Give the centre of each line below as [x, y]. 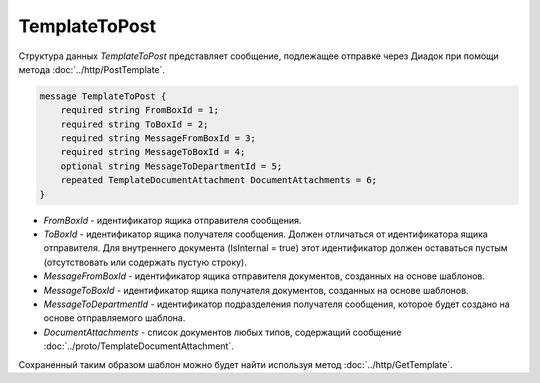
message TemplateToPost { [103, 96]
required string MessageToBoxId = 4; [153, 152]
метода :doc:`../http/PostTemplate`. [91, 69]
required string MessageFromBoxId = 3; [158, 138]
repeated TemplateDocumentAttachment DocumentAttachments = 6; [219, 180]
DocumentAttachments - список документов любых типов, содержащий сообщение [222, 332]
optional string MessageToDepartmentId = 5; [171, 166]
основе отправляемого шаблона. [114, 318]
